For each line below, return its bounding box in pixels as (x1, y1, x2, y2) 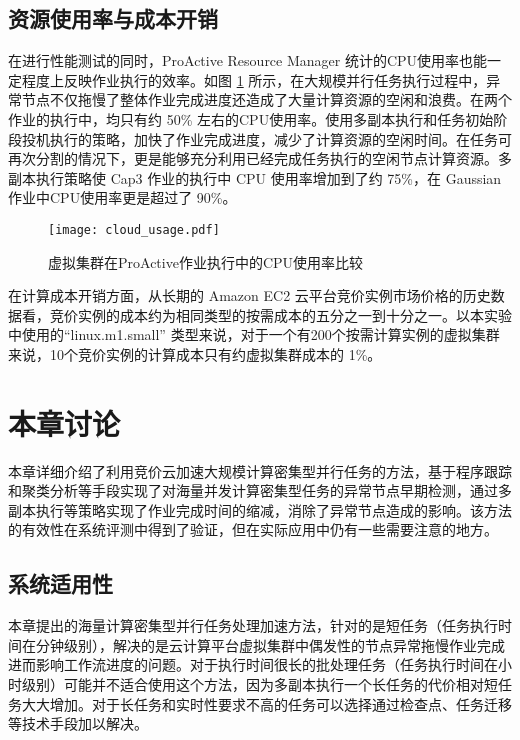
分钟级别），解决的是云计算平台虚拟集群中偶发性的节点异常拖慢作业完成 (35, 634, 505, 655)
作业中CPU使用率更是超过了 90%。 (8, 187, 237, 208)
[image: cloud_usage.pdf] (48, 222, 220, 237)
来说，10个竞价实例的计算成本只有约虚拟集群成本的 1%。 (8, 343, 382, 364)
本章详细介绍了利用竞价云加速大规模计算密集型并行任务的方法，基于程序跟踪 (8, 460, 512, 481)
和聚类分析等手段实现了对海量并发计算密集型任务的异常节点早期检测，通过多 (8, 480, 512, 501)
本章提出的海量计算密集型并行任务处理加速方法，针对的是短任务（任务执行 (8, 615, 498, 636)
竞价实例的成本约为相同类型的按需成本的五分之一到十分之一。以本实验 (49, 304, 512, 325)
